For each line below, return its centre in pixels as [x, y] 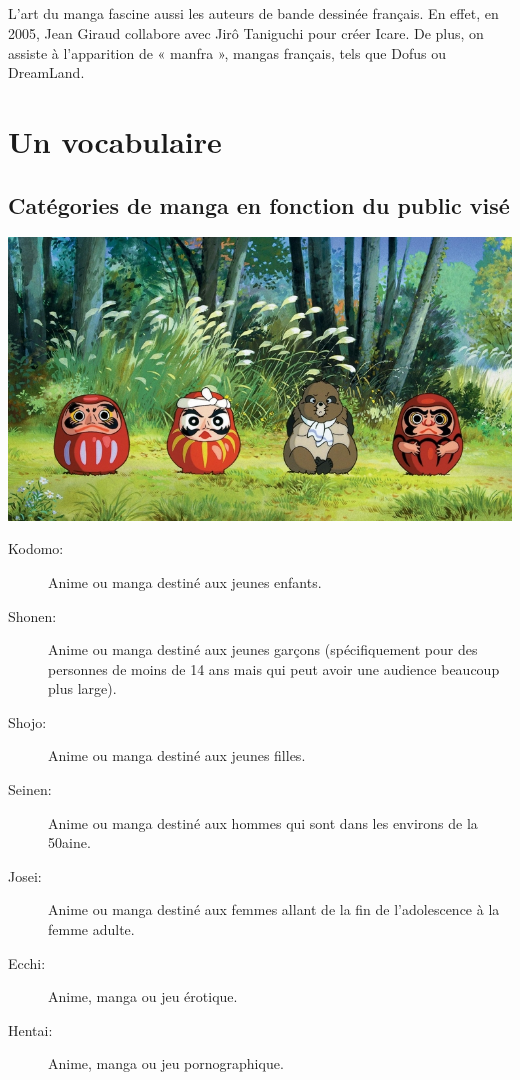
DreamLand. [46, 72]
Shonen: [32, 615]
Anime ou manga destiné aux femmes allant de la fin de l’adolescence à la [274, 909]
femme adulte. [91, 929]
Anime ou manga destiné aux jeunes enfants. [185, 581]
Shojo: [27, 721]
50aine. [69, 842]
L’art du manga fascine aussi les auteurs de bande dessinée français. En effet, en [253, 13]
